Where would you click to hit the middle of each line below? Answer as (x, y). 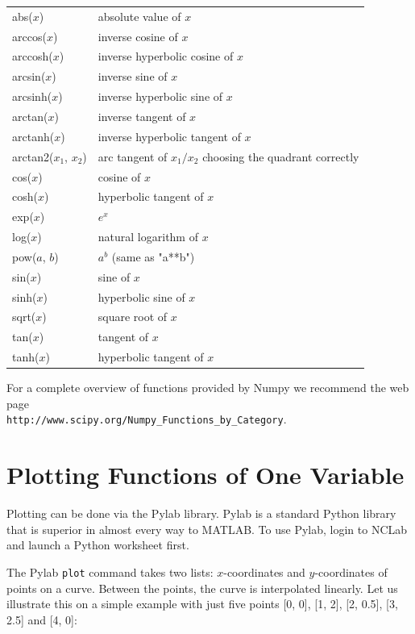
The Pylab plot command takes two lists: (110, 571)
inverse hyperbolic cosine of (166, 56)
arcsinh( (32, 96)
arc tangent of (133, 156)
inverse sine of (133, 76)
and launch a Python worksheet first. (98, 545)
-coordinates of (351, 571)
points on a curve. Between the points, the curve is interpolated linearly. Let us (202, 588)
